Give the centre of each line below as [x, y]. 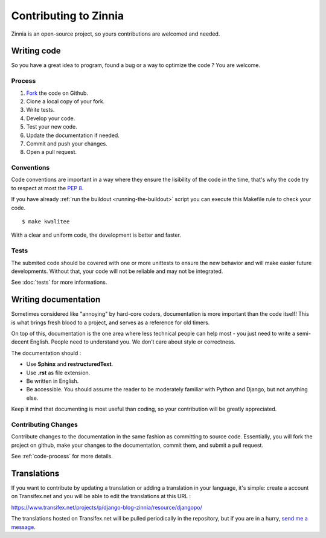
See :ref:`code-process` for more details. [62, 456]
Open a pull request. [52, 152]
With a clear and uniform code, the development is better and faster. [96, 235]
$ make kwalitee [46, 222]
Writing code [36, 51]
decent [20, 342]
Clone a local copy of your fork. [66, 101]
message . [23, 527]
